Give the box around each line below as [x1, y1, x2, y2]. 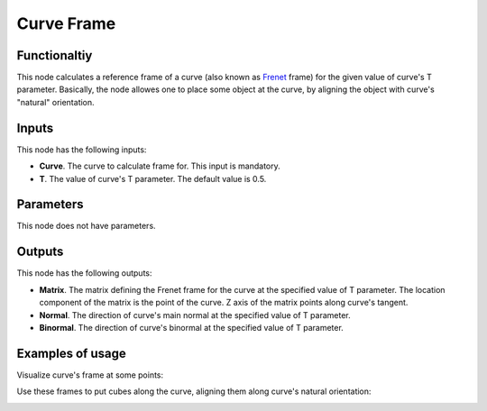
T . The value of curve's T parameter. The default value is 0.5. [39, 173, 267, 184]
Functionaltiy [16, 48, 93, 63]
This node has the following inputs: [16, 144, 147, 155]
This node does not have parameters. [16, 221, 157, 232]
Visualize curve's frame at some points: [16, 370, 164, 380]
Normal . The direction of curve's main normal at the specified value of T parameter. [39, 309, 351, 320]
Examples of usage [16, 345, 126, 361]
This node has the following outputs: [16, 268, 152, 279]
